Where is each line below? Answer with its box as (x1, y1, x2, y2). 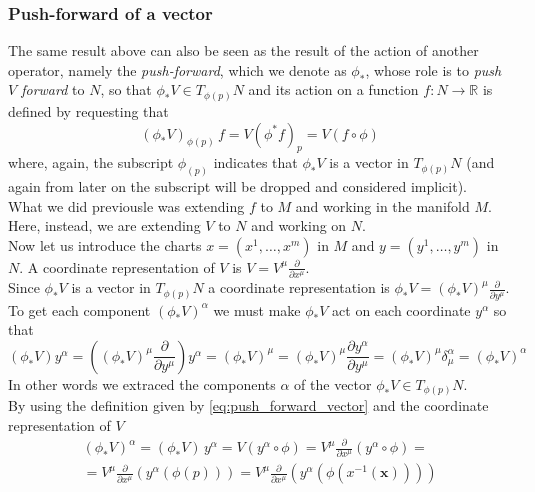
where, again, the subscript (8, 152, 174, 173)
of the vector (294, 373, 372, 394)
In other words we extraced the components (8, 373, 276, 394)
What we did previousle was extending (8, 195, 245, 216)
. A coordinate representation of (19, 256, 215, 277)
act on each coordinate (332, 299, 471, 320)
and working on (251, 215, 347, 236)
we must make (213, 299, 301, 320)
